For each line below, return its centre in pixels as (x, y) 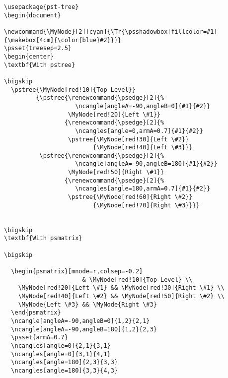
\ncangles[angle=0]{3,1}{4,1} (61, 354)
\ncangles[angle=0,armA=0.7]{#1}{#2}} (139, 131)
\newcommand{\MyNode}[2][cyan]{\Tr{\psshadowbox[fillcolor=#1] (111, 31)
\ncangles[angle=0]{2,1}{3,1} (61, 346)
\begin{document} (33, 15)
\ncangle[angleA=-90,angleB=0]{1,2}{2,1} (80, 321)
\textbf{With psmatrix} (43, 238)
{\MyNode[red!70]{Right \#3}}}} (146, 205)
